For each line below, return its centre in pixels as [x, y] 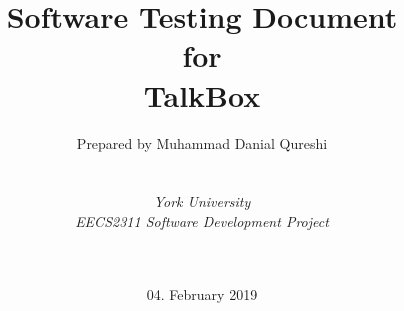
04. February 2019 [202, 293]
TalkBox [202, 94]
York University [202, 201]
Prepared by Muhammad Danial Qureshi [202, 142]
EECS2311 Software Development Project [202, 220]
